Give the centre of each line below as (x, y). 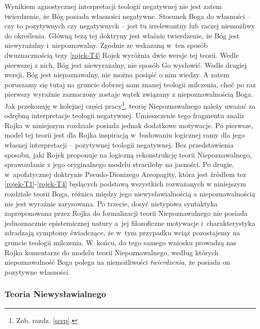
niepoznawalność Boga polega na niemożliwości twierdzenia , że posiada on (117, 262)
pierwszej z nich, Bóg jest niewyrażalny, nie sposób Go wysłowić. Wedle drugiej (126, 65)
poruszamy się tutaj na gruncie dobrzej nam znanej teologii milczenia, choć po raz (130, 84)
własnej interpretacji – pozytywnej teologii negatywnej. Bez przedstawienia (119, 144)
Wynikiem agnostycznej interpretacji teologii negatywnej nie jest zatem (113, 6)
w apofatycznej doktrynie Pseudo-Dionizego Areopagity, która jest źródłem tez (126, 174)
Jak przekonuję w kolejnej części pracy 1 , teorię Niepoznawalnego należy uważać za (130, 105)
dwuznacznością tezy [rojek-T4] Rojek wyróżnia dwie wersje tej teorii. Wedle (122, 55)
